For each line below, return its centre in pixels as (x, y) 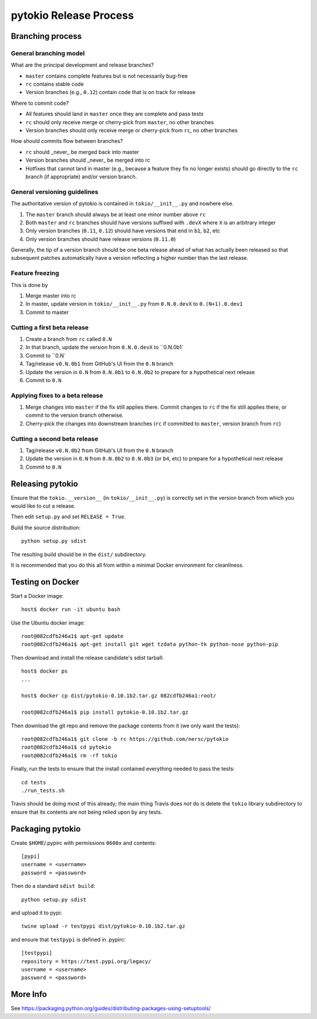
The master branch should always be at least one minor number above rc (116, 214)
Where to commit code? (40, 103)
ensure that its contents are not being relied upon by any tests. (87, 812)
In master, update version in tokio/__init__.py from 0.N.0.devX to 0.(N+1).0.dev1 (134, 304)
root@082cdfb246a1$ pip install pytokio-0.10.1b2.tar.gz (105, 712)
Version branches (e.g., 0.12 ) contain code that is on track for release (111, 92)
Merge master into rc (51, 296)
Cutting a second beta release (55, 439)
